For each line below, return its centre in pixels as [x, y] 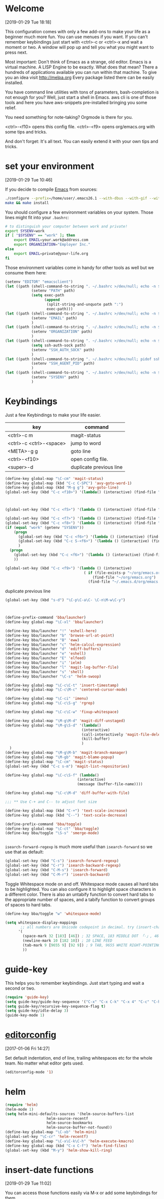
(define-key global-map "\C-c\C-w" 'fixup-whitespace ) [62, 712]
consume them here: [26, 272]
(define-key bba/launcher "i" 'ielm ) [43, 663]
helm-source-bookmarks [70, 1123]
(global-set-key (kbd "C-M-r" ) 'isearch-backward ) [58, 874]
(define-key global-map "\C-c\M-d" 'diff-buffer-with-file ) [68, 793]
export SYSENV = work [25, 231]
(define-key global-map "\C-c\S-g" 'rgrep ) [50, 703]
